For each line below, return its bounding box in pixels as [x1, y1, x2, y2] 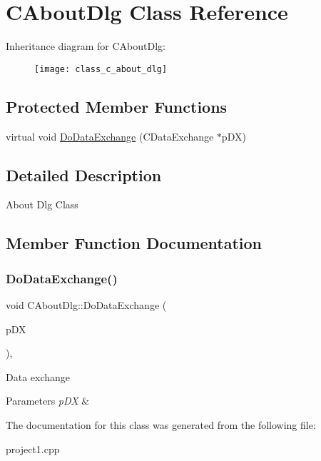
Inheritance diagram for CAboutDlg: [6, 39, 165, 54]
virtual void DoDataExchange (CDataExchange [6, 128, 214, 143]
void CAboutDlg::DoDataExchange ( [6, 297, 167, 312]
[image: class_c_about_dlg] [34, 64, 168, 74]
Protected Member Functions [6, 95, 228, 117]
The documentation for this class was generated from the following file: [6, 417, 316, 432]
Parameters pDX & [6, 393, 90, 408]
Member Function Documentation [6, 232, 263, 254]
